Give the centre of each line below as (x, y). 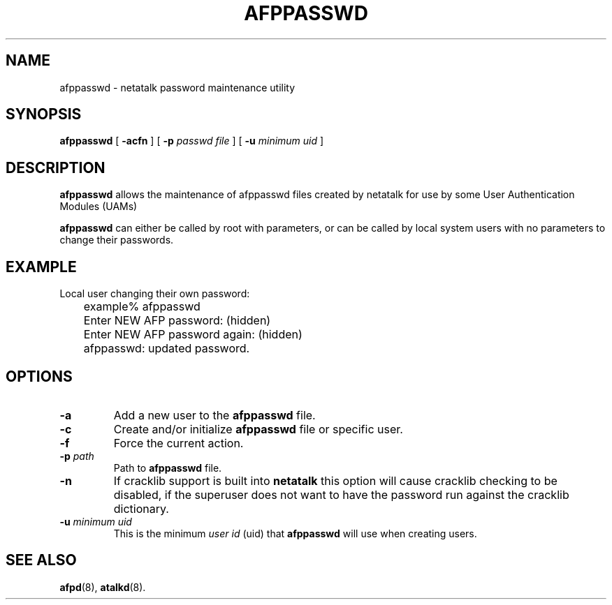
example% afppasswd (142, 307)
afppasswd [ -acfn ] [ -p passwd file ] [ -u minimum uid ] (192, 141)
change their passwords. (117, 240)
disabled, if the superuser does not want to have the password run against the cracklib (341, 494)
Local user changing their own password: (155, 294)
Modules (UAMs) (99, 207)
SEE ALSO (41, 560)
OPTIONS (39, 376)
